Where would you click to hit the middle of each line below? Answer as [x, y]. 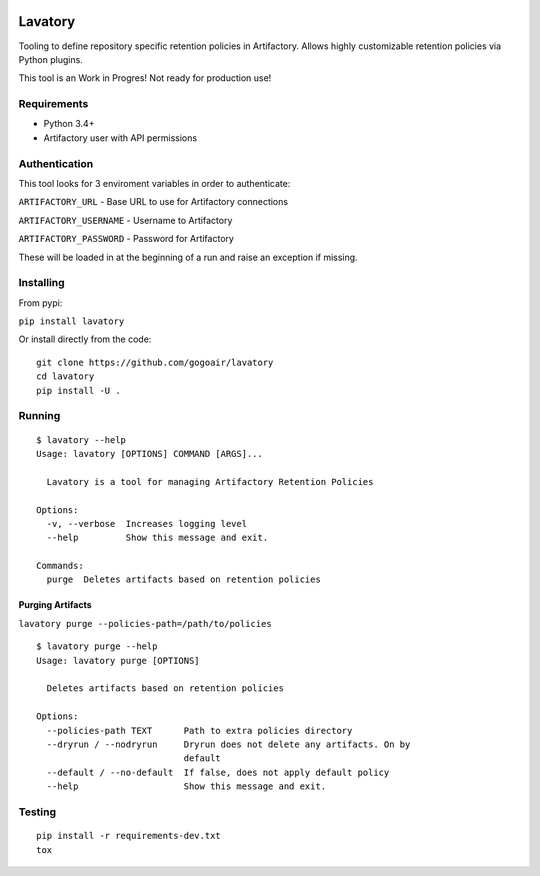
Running [39, 416]
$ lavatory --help [81, 439]
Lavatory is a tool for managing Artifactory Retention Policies [210, 481]
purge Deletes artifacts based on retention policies [184, 579]
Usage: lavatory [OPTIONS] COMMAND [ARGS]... [150, 453]
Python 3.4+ [69, 124]
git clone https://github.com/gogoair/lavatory [155, 362]
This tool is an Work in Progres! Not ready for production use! [145, 78]
